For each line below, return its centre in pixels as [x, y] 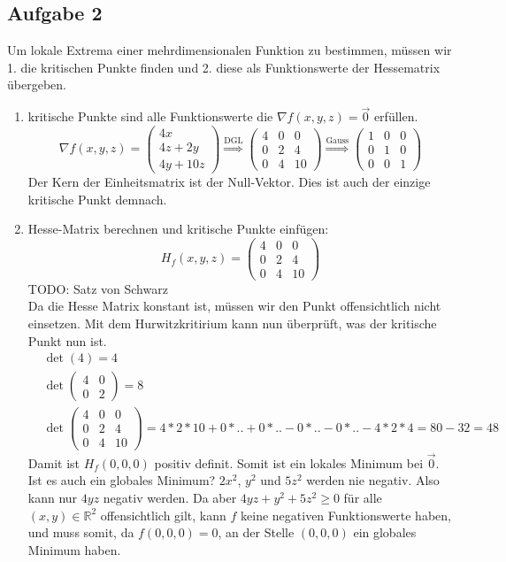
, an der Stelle [256, 532]
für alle [363, 497]
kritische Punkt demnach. [97, 199]
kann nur [53, 497]
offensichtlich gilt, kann [163, 515]
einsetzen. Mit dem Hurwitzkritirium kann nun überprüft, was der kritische [232, 323]
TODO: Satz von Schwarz [98, 288]
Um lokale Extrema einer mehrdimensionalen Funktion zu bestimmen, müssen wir [230, 50]
